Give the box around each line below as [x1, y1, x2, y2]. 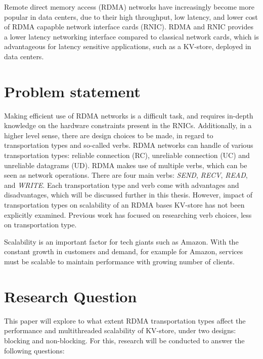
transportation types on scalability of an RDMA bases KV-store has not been [4, 200, 245, 210]
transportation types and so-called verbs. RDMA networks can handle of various [4, 140, 253, 150]
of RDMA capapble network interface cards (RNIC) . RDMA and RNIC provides [4, 21, 254, 32]
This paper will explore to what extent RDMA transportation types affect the [4, 315, 246, 326]
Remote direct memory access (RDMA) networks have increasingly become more [4, 2, 254, 12]
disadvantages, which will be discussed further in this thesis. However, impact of [4, 189, 253, 200]
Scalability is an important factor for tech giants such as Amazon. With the [4, 236, 239, 247]
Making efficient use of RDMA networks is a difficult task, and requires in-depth [4, 110, 253, 121]
